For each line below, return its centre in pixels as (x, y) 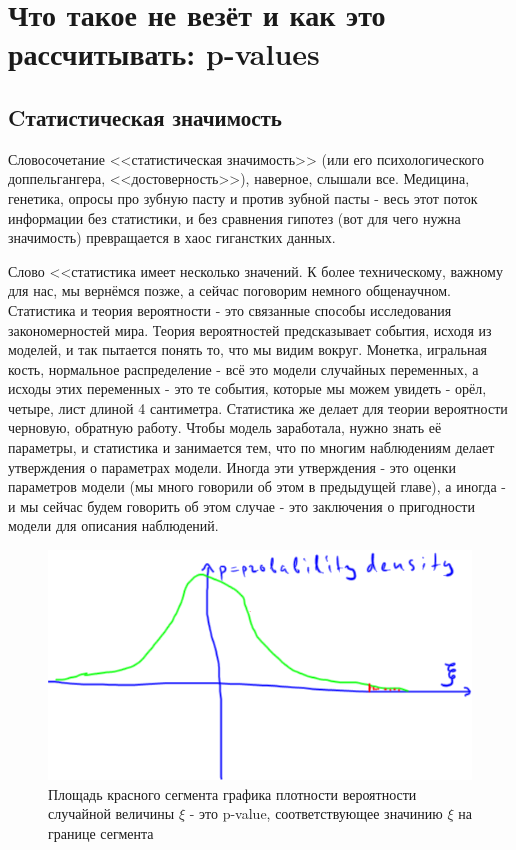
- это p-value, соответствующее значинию (316, 813)
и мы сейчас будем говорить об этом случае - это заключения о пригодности (241, 505)
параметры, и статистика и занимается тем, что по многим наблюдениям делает (251, 447)
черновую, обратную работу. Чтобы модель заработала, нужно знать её (225, 427)
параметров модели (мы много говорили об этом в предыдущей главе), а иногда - (257, 486)
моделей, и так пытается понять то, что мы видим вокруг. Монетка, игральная (248, 349)
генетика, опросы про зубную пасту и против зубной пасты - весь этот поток (243, 197)
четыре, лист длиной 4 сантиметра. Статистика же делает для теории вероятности (258, 407)
